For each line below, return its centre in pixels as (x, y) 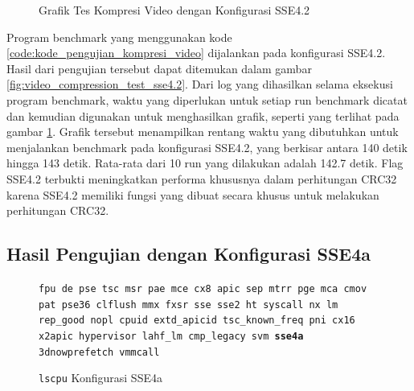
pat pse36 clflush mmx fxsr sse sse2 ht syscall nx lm (189, 305)
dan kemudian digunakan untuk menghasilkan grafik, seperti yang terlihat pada (203, 115)
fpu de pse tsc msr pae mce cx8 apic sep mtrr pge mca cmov (203, 288)
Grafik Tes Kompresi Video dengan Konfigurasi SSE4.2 (174, 10)
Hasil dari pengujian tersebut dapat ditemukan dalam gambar (159, 68)
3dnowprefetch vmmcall (99, 352)
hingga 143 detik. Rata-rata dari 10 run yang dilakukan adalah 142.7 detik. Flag (205, 163)
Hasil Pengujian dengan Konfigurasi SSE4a (189, 254)
